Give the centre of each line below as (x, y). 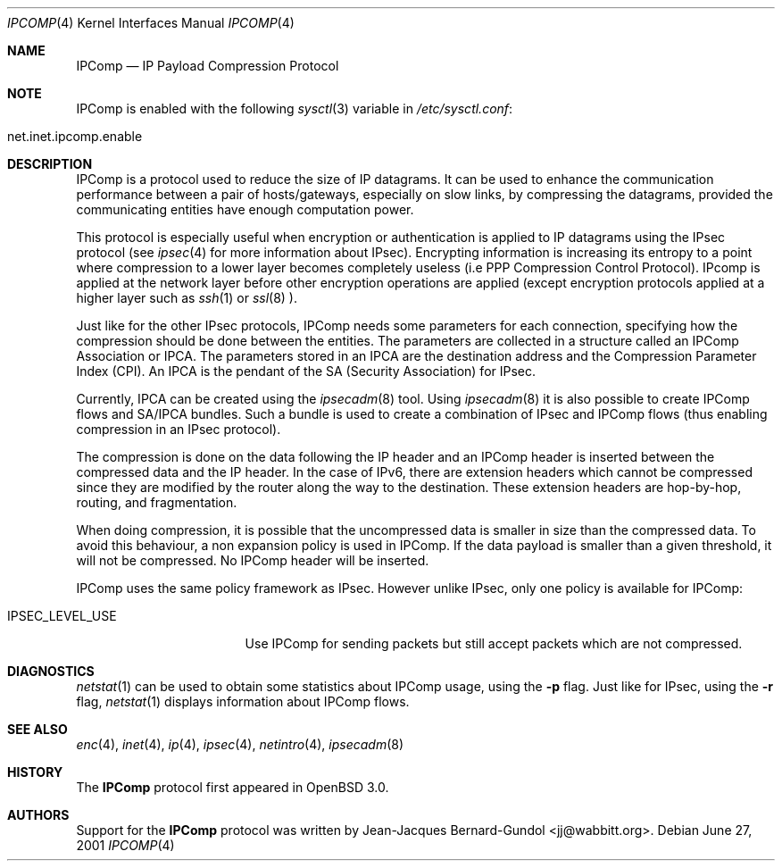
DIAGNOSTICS (51, 671)
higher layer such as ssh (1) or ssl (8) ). (187, 298)
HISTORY (35, 772)
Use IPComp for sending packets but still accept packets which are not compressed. (494, 643)
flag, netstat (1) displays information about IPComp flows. (243, 701)
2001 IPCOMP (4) (125, 845)
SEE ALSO (37, 729)
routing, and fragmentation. (157, 502)
